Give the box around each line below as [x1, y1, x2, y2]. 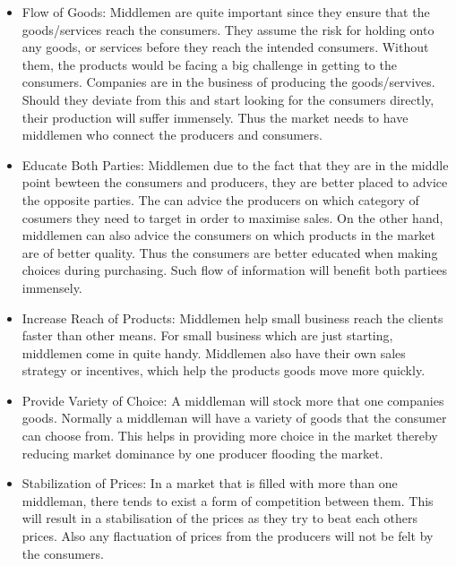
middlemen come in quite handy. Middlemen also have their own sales [22, 343, 406, 362]
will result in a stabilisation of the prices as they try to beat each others [22, 509, 418, 527]
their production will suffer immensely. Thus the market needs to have [22, 107, 409, 126]
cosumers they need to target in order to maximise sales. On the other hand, [22, 208, 443, 227]
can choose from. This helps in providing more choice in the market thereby [22, 426, 438, 445]
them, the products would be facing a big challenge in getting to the [22, 55, 397, 73]
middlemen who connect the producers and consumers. [22, 125, 323, 144]
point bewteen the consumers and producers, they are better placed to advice [22, 173, 448, 192]
